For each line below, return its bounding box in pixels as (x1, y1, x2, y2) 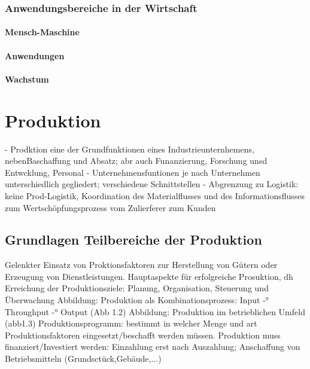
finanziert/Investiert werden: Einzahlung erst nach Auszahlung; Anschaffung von (5, 340, 300, 353)
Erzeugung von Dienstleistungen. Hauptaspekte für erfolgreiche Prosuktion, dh (5, 270, 293, 282)
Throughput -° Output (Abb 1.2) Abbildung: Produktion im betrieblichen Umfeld (5, 305, 305, 318)
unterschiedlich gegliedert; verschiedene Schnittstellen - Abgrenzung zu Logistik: (5, 178, 299, 190)
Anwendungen (5, 49, 65, 62)
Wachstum (5, 72, 49, 85)
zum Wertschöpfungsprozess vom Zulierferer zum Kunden (5, 201, 216, 214)
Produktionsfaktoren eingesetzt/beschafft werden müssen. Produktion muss (5, 328, 281, 341)
